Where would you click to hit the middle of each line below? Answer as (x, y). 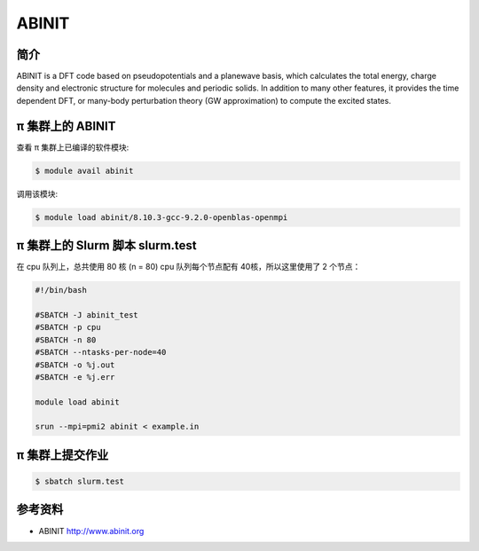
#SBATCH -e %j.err (75, 377)
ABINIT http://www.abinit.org (91, 531)
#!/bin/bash (61, 290)
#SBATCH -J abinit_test (87, 315)
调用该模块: (37, 193)
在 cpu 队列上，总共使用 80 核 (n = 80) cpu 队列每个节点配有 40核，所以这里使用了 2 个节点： (188, 267)
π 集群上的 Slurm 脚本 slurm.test (106, 245)
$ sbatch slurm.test (79, 482)
